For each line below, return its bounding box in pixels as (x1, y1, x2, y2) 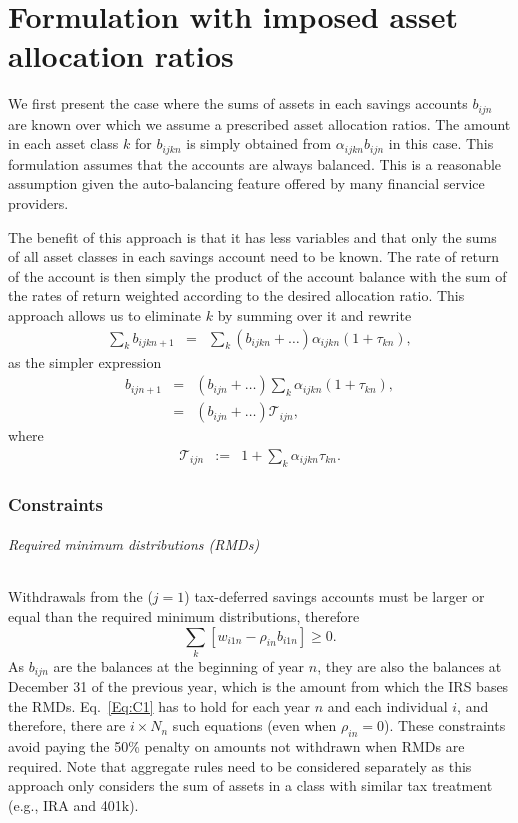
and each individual (327, 695, 448, 716)
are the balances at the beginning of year (53, 655, 305, 676)
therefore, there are (8, 715, 126, 736)
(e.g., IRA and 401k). (8, 795, 139, 816)
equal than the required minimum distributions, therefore (8, 605, 360, 626)
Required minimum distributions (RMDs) (8, 534, 260, 555)
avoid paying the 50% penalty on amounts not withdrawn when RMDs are (8, 736, 465, 757)
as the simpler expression (8, 351, 162, 372)
